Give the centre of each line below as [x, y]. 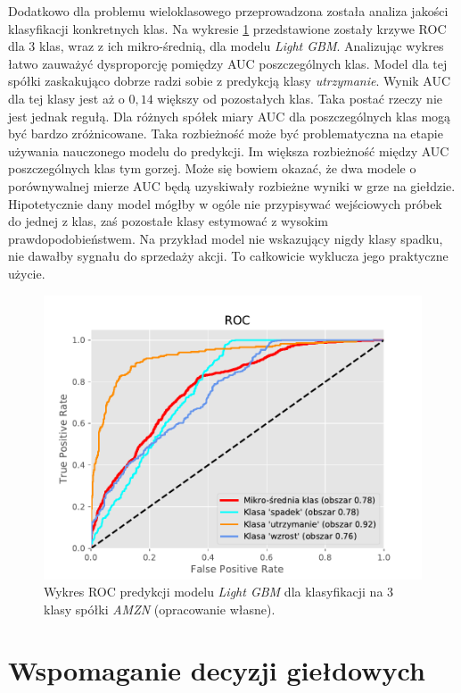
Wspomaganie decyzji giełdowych [217, 670]
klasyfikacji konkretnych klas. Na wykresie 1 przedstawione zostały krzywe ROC [227, 28]
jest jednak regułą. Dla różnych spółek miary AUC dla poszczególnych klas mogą [230, 116]
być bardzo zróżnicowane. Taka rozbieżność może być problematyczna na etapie [226, 134]
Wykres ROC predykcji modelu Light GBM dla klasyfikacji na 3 [219, 592]
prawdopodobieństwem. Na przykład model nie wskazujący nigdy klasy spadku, [226, 238]
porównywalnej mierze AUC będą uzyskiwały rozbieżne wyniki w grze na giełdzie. [232, 185]
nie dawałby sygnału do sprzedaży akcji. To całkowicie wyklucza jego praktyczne [228, 256]
